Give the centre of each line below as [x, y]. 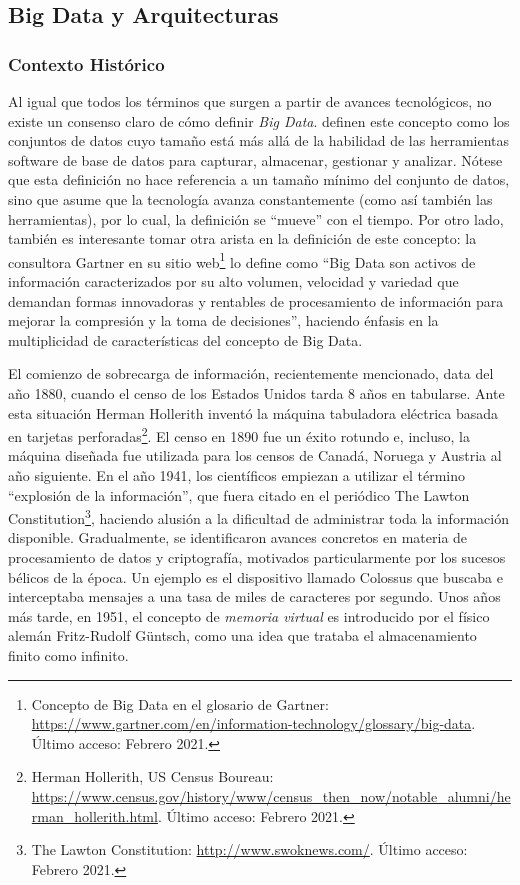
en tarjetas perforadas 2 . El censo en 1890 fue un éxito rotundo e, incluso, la [239, 434]
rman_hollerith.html [94, 815]
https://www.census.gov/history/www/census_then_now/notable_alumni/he [271, 795]
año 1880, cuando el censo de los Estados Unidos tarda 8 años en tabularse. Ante [256, 392]
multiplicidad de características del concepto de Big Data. [185, 339]
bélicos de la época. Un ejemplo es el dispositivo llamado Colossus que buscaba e [255, 576]
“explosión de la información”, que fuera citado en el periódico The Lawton [239, 494]
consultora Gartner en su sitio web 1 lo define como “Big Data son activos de [242, 260]
